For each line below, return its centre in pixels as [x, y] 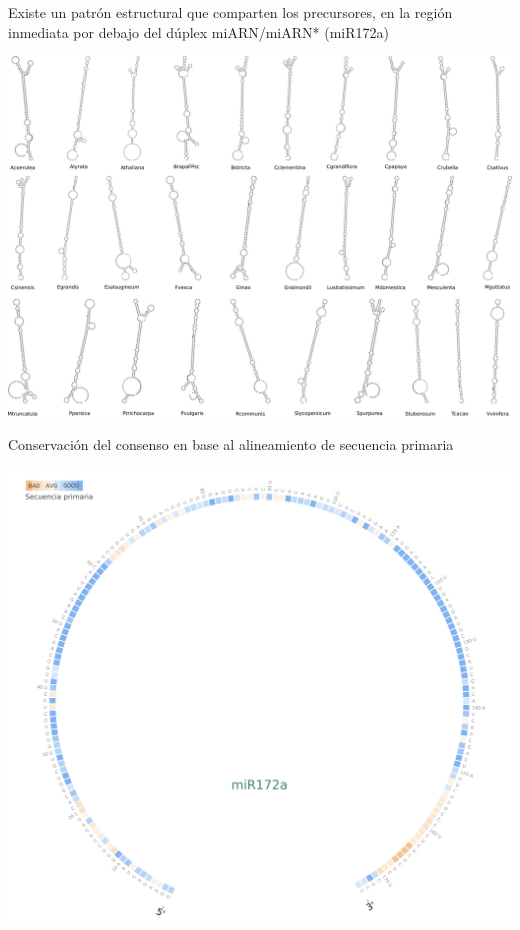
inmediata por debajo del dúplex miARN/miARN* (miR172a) [198, 31]
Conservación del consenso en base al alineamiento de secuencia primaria [231, 444]
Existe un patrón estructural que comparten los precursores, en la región [230, 12]
